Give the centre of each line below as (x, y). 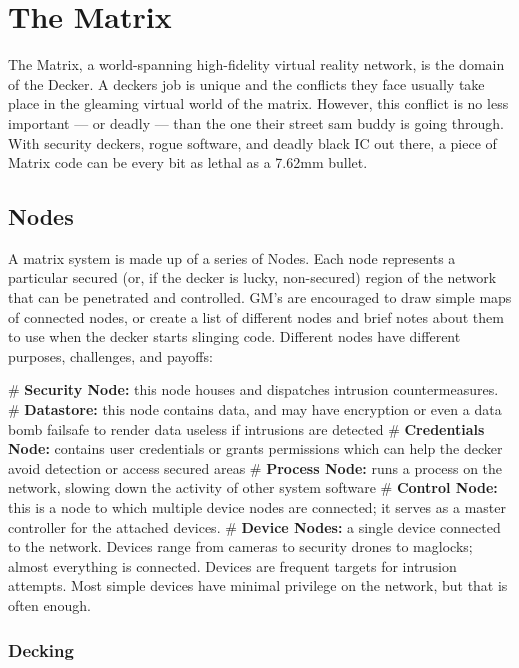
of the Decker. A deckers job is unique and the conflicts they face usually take (246, 83)
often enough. (49, 604)
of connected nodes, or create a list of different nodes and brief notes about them (256, 316)
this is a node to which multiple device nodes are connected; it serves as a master (257, 507)
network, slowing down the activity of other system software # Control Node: (253, 487)
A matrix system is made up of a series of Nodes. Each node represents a (232, 257)
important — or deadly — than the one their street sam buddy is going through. (256, 122)
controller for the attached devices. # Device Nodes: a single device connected (254, 526)
